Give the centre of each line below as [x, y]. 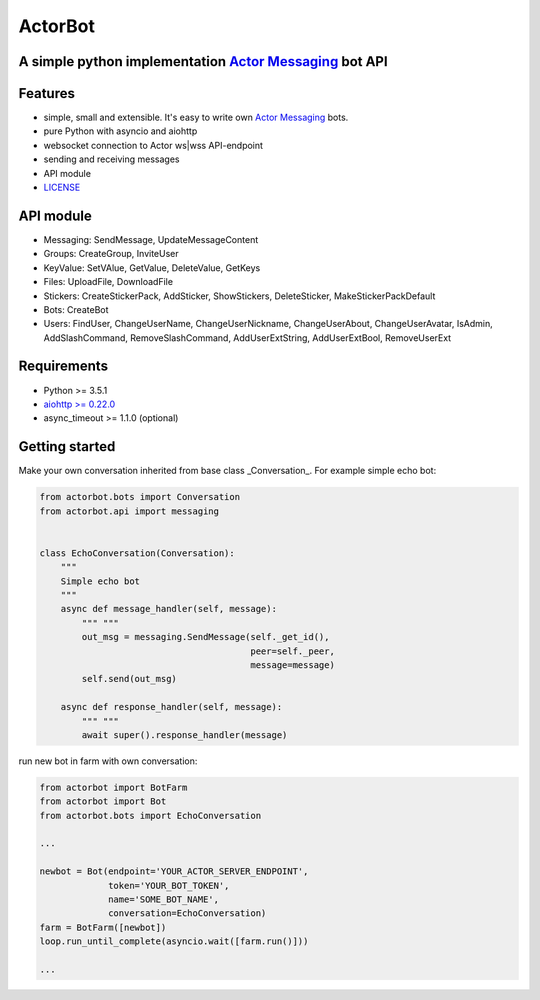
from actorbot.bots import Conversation [139, 497]
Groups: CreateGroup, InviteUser [111, 254]
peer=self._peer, [292, 651]
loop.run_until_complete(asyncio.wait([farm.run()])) [174, 941]
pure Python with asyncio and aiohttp [120, 131]
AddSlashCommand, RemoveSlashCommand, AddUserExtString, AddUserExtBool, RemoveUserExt [247, 337]
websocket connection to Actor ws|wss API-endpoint [153, 145]
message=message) [292, 664]
